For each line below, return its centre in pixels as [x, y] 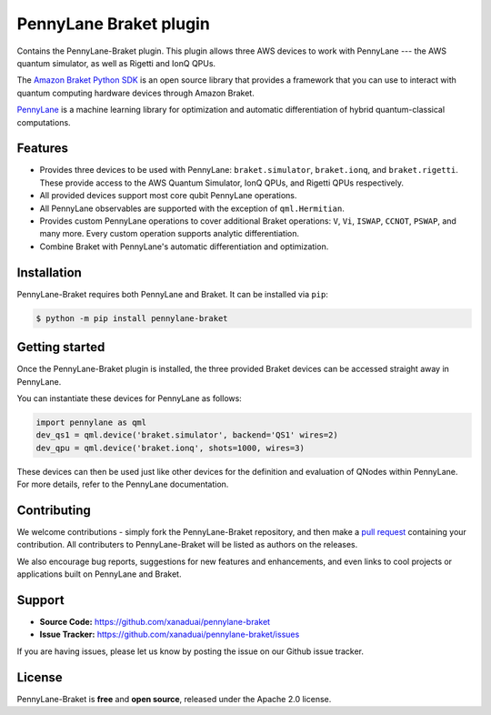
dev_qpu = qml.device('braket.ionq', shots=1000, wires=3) [170, 448]
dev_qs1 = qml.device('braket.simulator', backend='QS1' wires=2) [187, 435]
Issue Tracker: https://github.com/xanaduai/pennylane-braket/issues [170, 634]
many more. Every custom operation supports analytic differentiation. [170, 234]
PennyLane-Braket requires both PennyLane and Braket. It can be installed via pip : [173, 294]
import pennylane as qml [91, 422]
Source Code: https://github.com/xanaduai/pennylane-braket [155, 622]
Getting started [61, 347]
